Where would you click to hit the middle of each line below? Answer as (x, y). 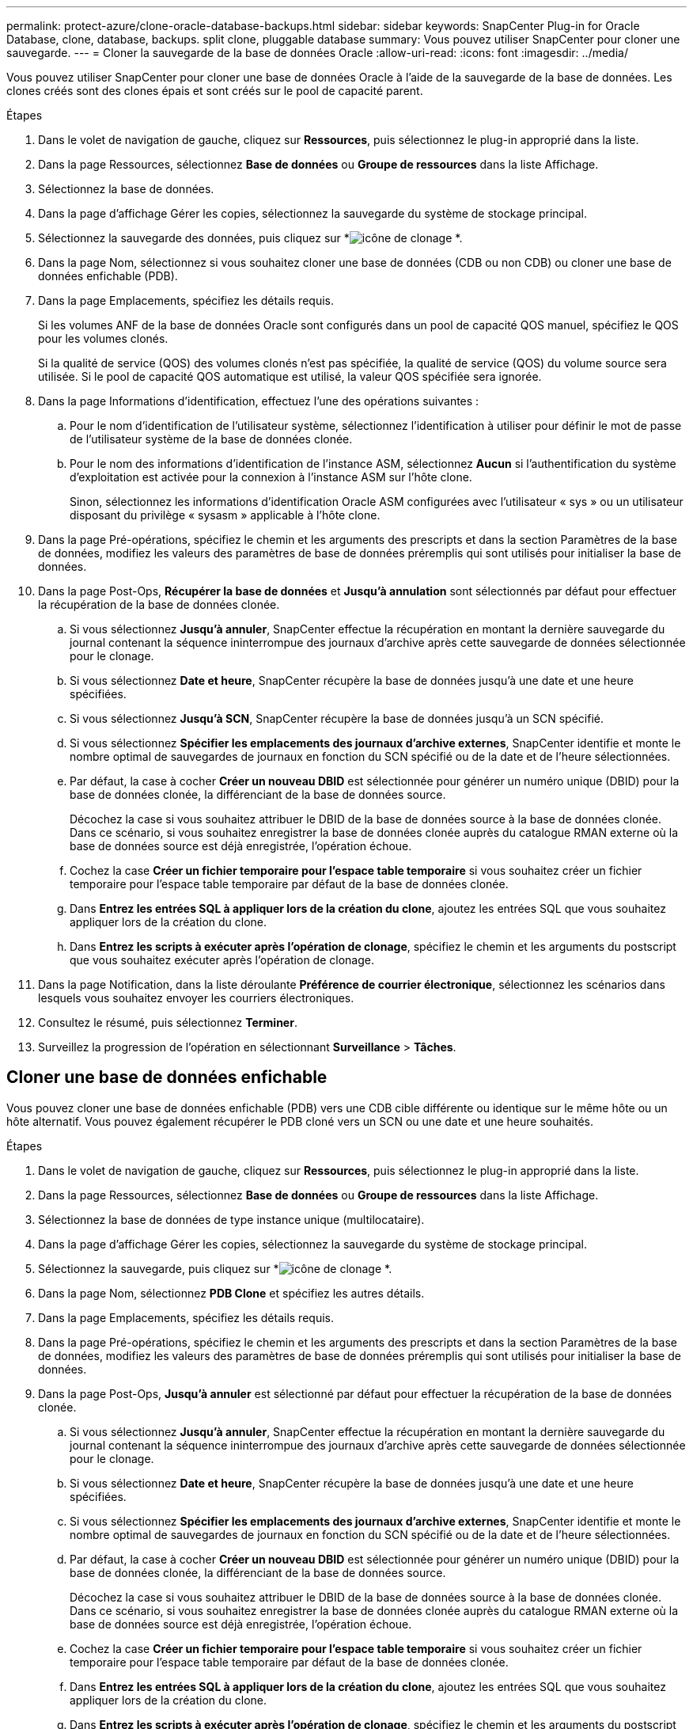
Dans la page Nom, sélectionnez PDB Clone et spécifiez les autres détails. (231, 1293)
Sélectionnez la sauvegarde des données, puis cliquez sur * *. (250, 238)
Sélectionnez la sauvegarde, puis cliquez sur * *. (215, 1268)
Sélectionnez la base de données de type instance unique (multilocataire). (231, 1219)
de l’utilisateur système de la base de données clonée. (211, 439)
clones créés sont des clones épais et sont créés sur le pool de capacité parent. (215, 91)
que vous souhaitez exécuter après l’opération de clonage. (222, 960)
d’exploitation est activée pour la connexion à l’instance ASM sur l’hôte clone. (271, 477)
